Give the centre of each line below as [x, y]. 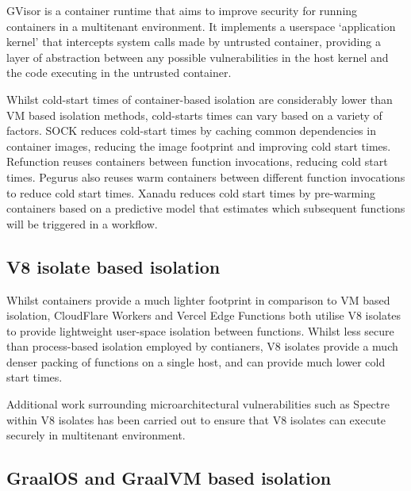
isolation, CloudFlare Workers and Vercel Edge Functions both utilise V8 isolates [204, 315]
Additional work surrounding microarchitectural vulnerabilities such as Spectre [198, 404]
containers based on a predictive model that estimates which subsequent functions [206, 208]
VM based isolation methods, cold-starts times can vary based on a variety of [194, 115]
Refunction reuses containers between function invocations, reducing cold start [197, 161]
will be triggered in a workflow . [82, 223]
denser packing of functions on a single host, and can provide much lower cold [196, 361]
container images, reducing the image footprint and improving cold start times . [199, 146]
